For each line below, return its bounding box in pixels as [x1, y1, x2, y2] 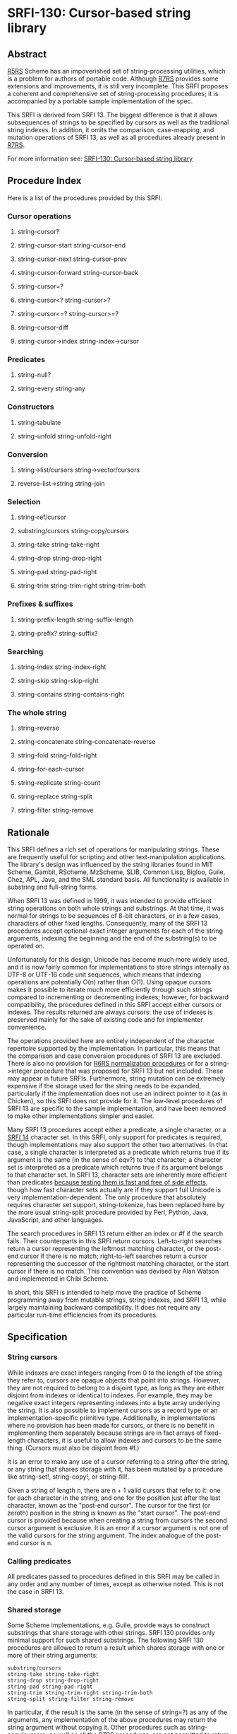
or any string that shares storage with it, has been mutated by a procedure [7, 1465, 224, 1473]
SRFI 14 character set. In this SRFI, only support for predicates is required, [7, 1133, 222, 1141]
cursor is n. [20, 1538, 53, 1547]
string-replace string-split [17, 792, 93, 801]
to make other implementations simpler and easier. [7, 1112, 154, 1120]
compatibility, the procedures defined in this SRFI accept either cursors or [7, 1001, 222, 1008]
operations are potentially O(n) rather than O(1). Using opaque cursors [7, 978, 212, 986]
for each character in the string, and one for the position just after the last [7, 1494, 221, 1502]
